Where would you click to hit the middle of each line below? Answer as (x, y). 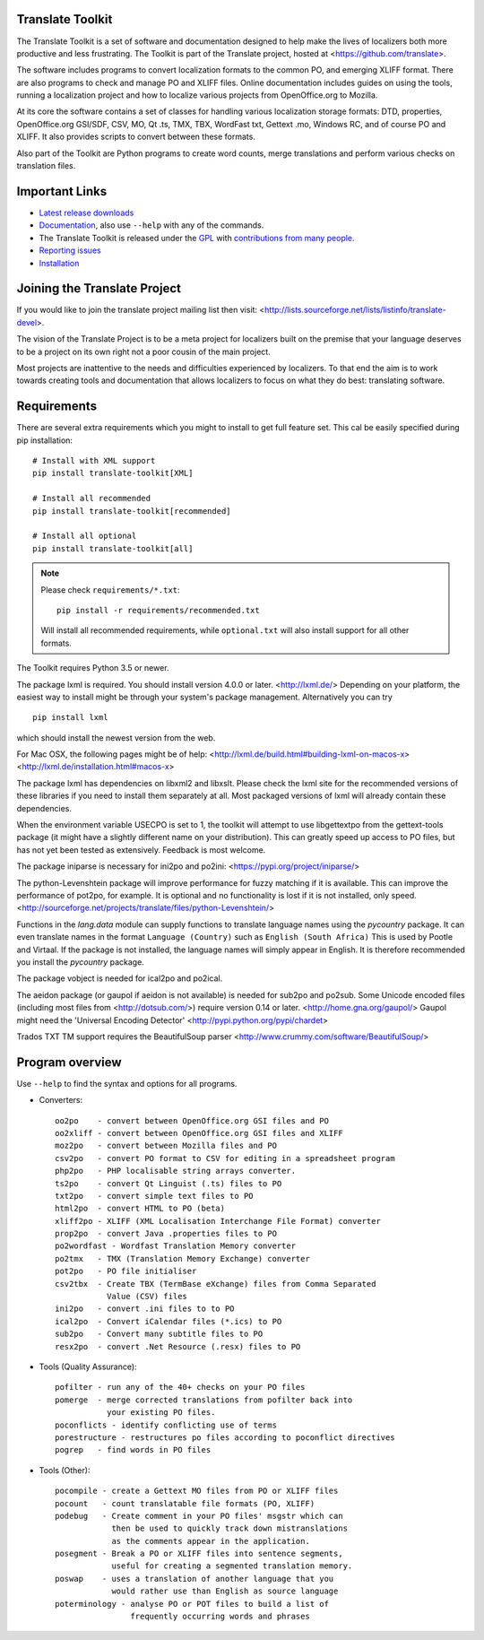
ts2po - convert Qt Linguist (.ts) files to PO (169, 1183)
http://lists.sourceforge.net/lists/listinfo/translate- (356, 310)
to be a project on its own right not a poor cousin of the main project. (143, 351)
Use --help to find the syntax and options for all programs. (127, 1083)
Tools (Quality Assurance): (88, 1367)
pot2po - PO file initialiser (126, 1271)
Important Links (62, 191)
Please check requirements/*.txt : (110, 590)
